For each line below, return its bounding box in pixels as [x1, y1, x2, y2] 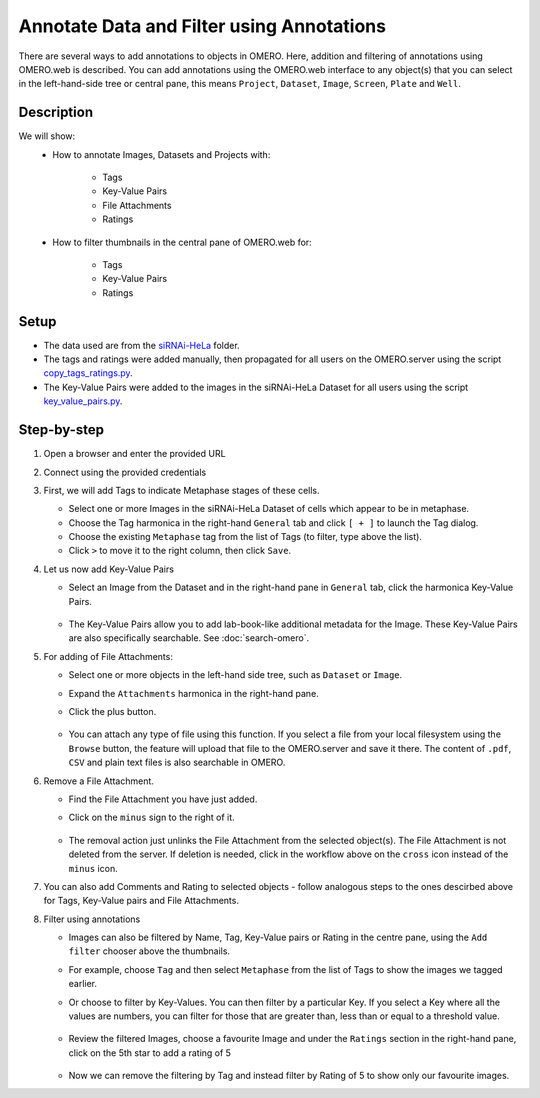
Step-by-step [18, 421, 105, 439]
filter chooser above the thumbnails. [68, 945, 230, 957]
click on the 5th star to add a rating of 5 [68, 1046, 232, 1059]
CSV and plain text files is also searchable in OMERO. [68, 756, 286, 769]
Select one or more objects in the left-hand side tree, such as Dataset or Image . [68, 669, 403, 681]
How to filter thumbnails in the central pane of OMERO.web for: [52, 236, 312, 248]
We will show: [18, 130, 76, 142]
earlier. [68, 978, 98, 990]
